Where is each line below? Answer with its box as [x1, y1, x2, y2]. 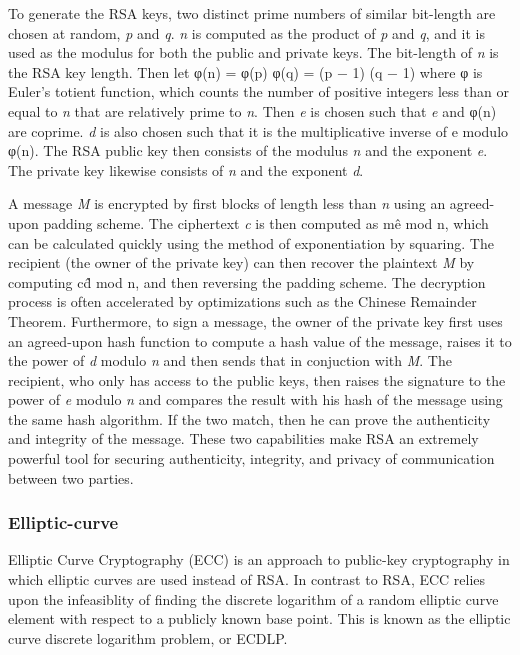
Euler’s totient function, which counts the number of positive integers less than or [8, 81, 509, 102]
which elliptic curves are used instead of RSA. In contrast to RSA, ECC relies [8, 569, 486, 590]
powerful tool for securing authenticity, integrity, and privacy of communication [8, 448, 495, 469]
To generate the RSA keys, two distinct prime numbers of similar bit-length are [8, 3, 496, 23]
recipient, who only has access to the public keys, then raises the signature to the [8, 369, 506, 390]
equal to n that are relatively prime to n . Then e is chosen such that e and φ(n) [8, 100, 497, 121]
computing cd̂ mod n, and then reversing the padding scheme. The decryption [8, 271, 486, 292]
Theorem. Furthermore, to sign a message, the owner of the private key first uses [8, 310, 503, 331]
